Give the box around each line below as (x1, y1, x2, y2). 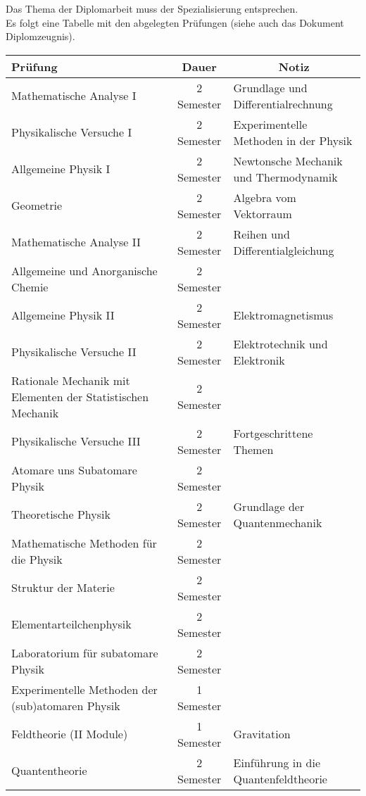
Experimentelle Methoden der (11, 681, 158, 697)
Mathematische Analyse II (11, 234, 141, 251)
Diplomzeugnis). (6, 29, 75, 44)
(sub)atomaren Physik (11, 697, 120, 714)
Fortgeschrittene (233, 424, 313, 441)
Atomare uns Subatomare (11, 461, 137, 478)
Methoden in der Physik (233, 132, 353, 149)
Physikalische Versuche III (11, 433, 141, 450)
